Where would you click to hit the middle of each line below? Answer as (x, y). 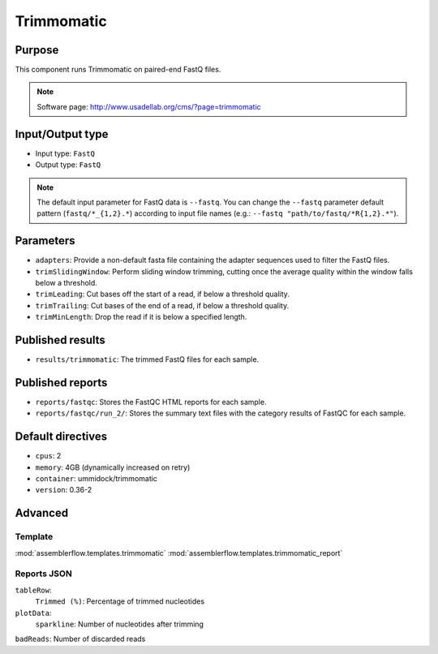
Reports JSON (43, 574)
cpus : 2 (48, 456)
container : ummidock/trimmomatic (97, 479)
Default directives (61, 437)
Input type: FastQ (65, 153)
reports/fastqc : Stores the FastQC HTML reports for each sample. (151, 402)
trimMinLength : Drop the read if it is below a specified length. (141, 317)
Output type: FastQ (68, 165)
